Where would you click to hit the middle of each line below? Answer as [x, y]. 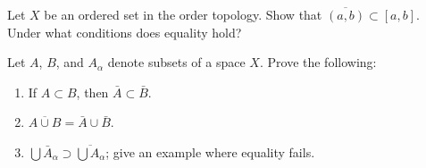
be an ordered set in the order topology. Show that [183, 14]
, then [92, 92]
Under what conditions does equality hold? [125, 32]
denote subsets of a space [176, 62]
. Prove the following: [318, 62]
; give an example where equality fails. [210, 151]
